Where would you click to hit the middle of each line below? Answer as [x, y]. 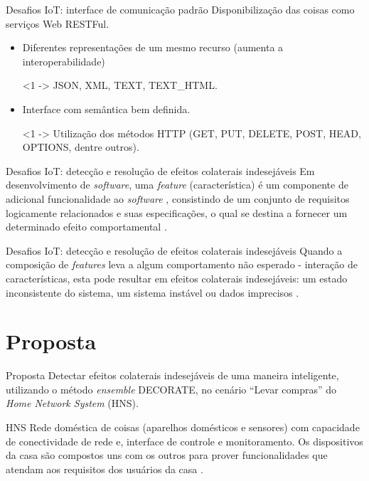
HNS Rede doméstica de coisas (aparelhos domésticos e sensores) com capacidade [183, 427]
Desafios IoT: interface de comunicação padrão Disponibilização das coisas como [180, 9]
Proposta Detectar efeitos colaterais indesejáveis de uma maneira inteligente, [172, 375]
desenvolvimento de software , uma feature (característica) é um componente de [177, 185]
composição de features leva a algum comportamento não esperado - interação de [182, 264]
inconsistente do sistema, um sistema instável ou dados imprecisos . [153, 292]
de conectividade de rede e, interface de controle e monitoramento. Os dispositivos [184, 441]
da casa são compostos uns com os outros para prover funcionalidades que [167, 455]
